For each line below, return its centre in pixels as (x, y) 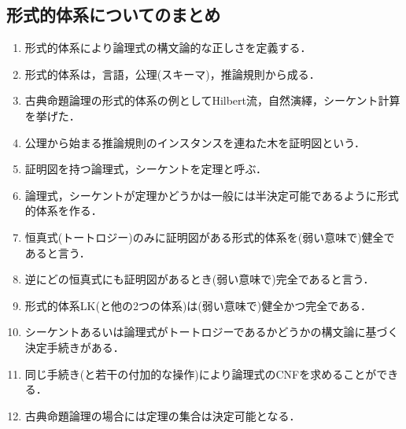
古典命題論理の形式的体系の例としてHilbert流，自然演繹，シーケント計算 (212, 100)
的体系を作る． (63, 211)
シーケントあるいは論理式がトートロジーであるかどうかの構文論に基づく (212, 332)
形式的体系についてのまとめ (114, 15)
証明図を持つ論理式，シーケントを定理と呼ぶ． (146, 169)
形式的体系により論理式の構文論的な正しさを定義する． (168, 48)
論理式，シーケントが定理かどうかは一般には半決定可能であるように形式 (212, 195)
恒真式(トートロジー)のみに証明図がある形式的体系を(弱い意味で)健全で (210, 237)
